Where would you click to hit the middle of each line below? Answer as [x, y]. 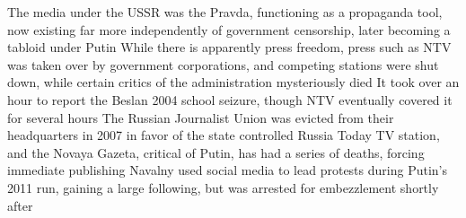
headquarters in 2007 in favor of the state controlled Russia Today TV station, [224, 135]
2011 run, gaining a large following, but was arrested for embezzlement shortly [223, 187]
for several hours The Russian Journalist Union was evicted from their [201, 117]
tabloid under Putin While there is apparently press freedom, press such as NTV [229, 47]
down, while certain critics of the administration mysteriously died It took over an [233, 82]
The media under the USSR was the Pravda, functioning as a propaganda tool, [225, 12]
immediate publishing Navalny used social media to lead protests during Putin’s [227, 170]
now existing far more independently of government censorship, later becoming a [229, 29]
